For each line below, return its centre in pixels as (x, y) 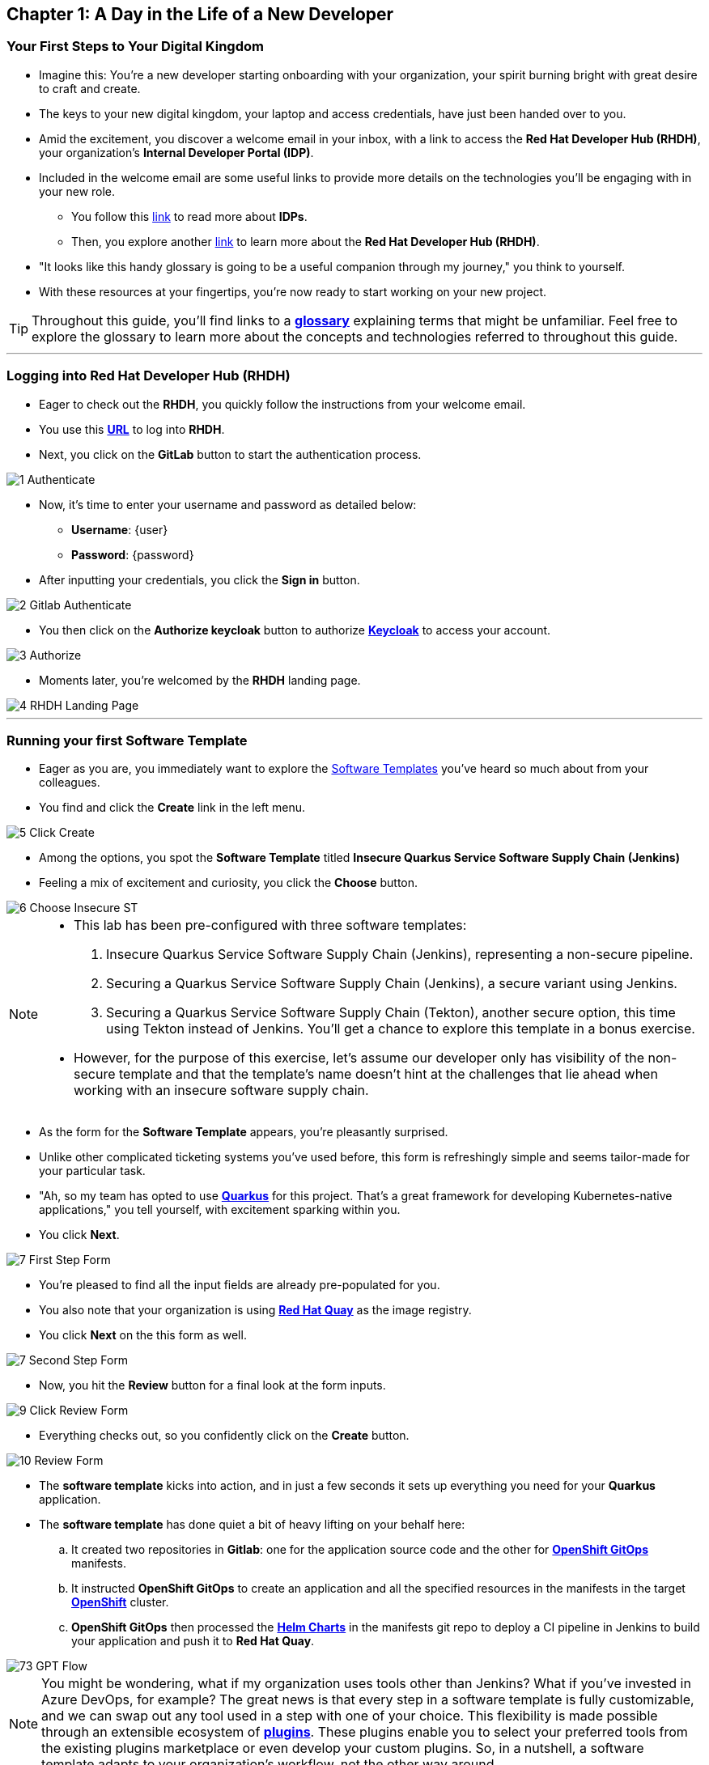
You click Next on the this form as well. (143, 1335)
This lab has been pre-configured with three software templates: (270, 925)
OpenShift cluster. (120, 1602)
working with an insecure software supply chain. (221, 1090)
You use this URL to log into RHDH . (132, 429)
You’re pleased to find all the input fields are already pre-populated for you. (240, 1285)
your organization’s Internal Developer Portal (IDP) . (176, 152)
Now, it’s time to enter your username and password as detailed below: (228, 504)
